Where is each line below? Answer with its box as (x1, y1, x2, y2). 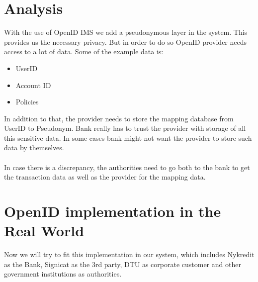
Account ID (15, 80, 51, 90)
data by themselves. (4, 142, 64, 153)
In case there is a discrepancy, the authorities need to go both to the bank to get (4, 162, 250, 172)
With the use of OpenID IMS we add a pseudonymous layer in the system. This (4, 27, 248, 37)
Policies (15, 96, 39, 107)
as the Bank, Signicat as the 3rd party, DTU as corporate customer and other (4, 259, 241, 269)
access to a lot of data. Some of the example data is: (4, 46, 164, 57)
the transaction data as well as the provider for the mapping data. (4, 172, 206, 182)
